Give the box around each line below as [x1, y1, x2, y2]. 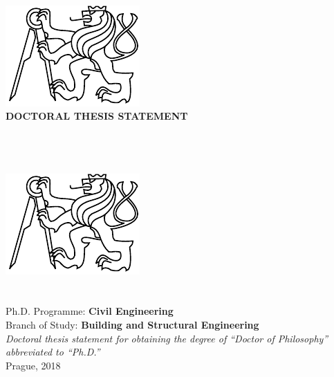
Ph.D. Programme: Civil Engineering [6, 304, 174, 318]
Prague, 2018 [6, 358, 61, 372]
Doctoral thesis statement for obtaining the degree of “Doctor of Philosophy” [6, 331, 328, 345]
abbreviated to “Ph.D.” [6, 344, 100, 359]
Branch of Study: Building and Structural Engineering [6, 317, 259, 331]
